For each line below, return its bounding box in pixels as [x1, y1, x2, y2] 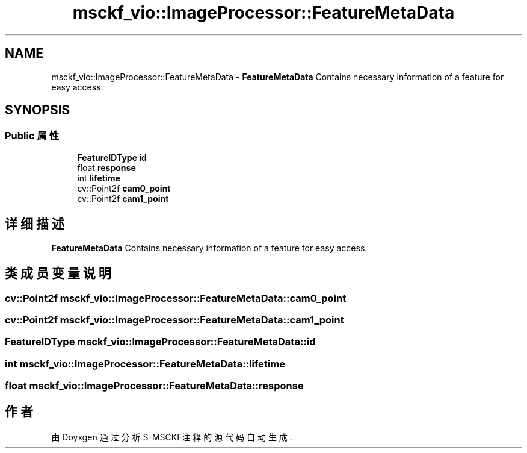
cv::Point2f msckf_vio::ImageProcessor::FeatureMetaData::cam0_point [5, 292, 347, 304]
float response [77, 162, 136, 173]
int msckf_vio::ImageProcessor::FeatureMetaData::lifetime [5, 357, 285, 370]
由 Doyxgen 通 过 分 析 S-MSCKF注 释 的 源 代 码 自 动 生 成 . [51, 431, 292, 442]
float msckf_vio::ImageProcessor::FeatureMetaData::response [5, 380, 304, 392]
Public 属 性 [5, 130, 60, 142]
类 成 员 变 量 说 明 [5, 266, 111, 281]
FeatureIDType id [77, 152, 147, 163]
